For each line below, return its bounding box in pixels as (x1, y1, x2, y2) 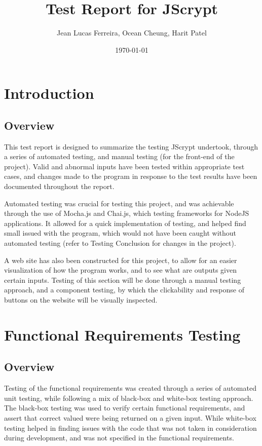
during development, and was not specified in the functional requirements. (4, 432, 234, 443)
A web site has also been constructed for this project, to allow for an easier (4, 254, 237, 265)
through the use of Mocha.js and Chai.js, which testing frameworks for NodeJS (4, 208, 249, 218)
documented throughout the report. (4, 181, 115, 192)
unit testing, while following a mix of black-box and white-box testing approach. (4, 392, 253, 403)
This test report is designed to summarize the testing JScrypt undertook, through (4, 141, 258, 152)
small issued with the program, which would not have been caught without (4, 228, 237, 238)
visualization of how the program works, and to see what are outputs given (4, 265, 237, 275)
